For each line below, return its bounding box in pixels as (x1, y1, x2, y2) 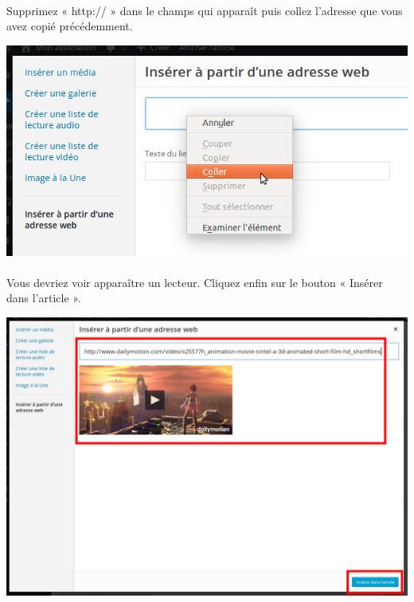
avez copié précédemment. (6, 18, 133, 34)
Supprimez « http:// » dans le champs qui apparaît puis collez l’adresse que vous (6, 2, 403, 18)
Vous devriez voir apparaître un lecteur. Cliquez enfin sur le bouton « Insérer (6, 273, 383, 290)
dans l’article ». (6, 289, 81, 306)
